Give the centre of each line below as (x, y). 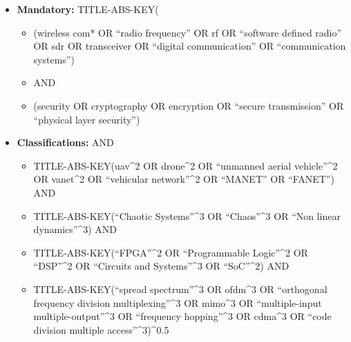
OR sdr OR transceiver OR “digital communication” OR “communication (190, 46)
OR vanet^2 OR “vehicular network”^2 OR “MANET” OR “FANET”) (184, 179)
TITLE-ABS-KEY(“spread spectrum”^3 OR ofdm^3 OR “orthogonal (180, 289)
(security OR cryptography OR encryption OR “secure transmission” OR (189, 105)
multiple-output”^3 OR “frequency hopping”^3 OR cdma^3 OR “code (182, 316)
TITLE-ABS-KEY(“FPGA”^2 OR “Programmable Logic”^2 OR (171, 252)
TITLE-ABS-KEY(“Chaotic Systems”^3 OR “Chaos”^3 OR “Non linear (187, 215)
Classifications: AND (65, 142)
